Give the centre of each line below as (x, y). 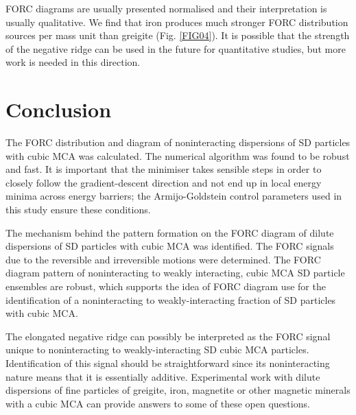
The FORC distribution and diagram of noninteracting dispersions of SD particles (178, 142)
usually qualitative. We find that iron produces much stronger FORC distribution (177, 22)
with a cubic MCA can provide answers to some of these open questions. (158, 403)
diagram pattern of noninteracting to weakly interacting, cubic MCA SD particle (175, 273)
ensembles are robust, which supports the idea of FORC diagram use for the (166, 286)
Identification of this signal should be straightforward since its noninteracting (168, 363)
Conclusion (59, 109)
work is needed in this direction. (73, 62)
